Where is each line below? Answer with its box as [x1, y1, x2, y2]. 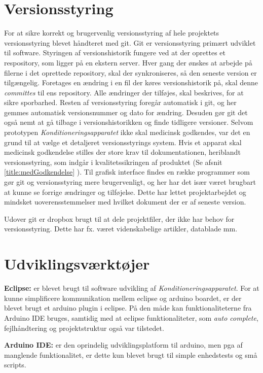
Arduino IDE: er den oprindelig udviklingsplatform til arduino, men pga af [4, 340, 243, 350]
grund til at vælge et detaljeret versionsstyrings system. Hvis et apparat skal [4, 137, 242, 147]
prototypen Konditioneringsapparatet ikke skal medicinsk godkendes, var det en [4, 127, 250, 138]
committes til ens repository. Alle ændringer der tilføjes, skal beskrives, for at [4, 87, 244, 97]
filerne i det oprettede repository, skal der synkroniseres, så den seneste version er [4, 67, 257, 78]
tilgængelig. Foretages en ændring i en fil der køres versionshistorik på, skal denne [4, 77, 258, 88]
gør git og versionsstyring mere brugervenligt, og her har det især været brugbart [4, 177, 256, 187]
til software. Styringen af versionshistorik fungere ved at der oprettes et [4, 47, 226, 58]
